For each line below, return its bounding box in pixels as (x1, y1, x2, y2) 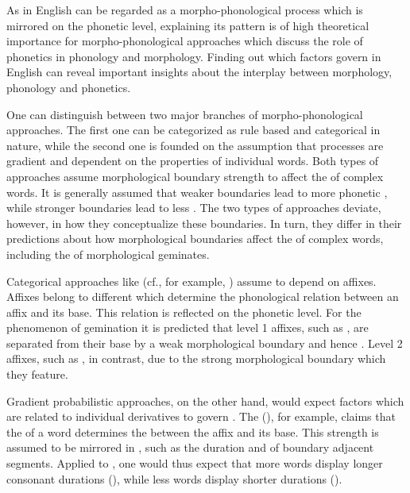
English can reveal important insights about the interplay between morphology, (6, 64, 393, 80)
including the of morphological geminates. (6, 245, 210, 262)
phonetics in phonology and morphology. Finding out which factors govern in (6, 48, 381, 64)
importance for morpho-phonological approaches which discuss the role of (6, 33, 363, 49)
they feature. (6, 366, 68, 383)
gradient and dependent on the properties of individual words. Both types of (6, 152, 379, 169)
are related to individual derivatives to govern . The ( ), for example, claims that (6, 408, 396, 425)
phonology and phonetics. (6, 79, 131, 95)
